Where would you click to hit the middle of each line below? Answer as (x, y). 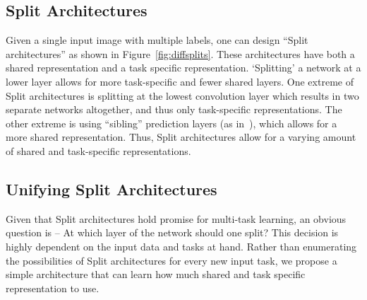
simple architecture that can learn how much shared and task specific (156, 274)
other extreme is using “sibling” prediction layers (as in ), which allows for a (172, 123)
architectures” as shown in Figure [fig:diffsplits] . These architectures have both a (180, 53)
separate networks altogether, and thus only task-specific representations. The (174, 109)
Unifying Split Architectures (112, 189)
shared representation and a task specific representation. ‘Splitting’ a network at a (183, 68)
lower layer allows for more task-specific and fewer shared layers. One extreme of (180, 81)
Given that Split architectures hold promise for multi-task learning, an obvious (176, 218)
